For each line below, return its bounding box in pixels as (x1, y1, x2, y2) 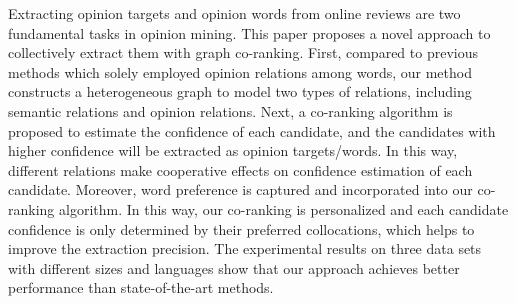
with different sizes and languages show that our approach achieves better (8, 257, 460, 278)
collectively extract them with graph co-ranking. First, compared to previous (8, 42, 478, 63)
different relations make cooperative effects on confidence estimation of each (8, 159, 473, 180)
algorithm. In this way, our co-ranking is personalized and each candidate (59, 198, 509, 219)
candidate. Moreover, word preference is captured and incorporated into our (8, 179, 473, 200)
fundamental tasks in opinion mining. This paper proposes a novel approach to (8, 22, 491, 43)
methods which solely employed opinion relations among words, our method (8, 61, 472, 82)
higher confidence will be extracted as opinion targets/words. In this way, (8, 140, 458, 161)
